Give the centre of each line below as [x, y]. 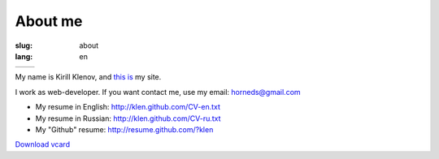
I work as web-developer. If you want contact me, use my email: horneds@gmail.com [158, 92]
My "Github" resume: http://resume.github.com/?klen [124, 129]
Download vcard [43, 144]
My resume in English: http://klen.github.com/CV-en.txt [128, 107]
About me [49, 21]
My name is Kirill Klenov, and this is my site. [88, 77]
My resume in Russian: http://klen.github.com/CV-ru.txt [128, 118]
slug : [24, 45]
